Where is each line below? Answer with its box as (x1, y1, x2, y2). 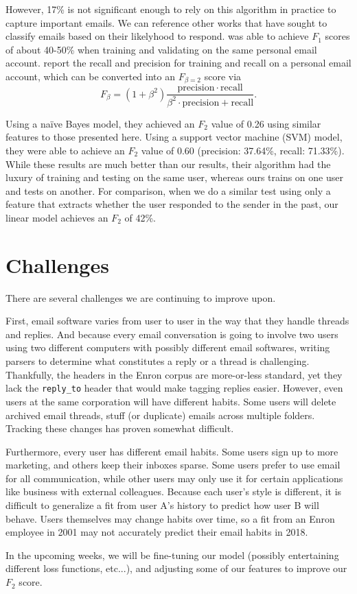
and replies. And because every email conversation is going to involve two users (5, 326, 338, 341)
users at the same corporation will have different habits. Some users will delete (5, 394, 336, 408)
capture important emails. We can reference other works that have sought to (5, 15, 327, 29)
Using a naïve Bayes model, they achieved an (5, 116, 195, 130)
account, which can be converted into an (5, 69, 175, 83)
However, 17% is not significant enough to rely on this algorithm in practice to (5, 2, 336, 16)
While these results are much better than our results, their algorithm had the (5, 156, 331, 171)
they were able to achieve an (5, 143, 125, 158)
